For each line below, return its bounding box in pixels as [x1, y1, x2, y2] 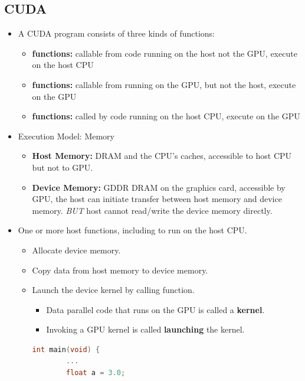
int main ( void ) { [32, 345, 100, 354]
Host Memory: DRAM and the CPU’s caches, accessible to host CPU [32, 149, 292, 162]
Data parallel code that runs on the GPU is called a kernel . [46, 303, 265, 315]
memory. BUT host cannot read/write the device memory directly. [32, 204, 273, 216]
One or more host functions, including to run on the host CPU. [18, 224, 247, 236]
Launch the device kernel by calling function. [32, 284, 195, 296]
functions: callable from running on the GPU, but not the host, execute [32, 78, 296, 90]
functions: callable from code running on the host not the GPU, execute [32, 47, 297, 59]
